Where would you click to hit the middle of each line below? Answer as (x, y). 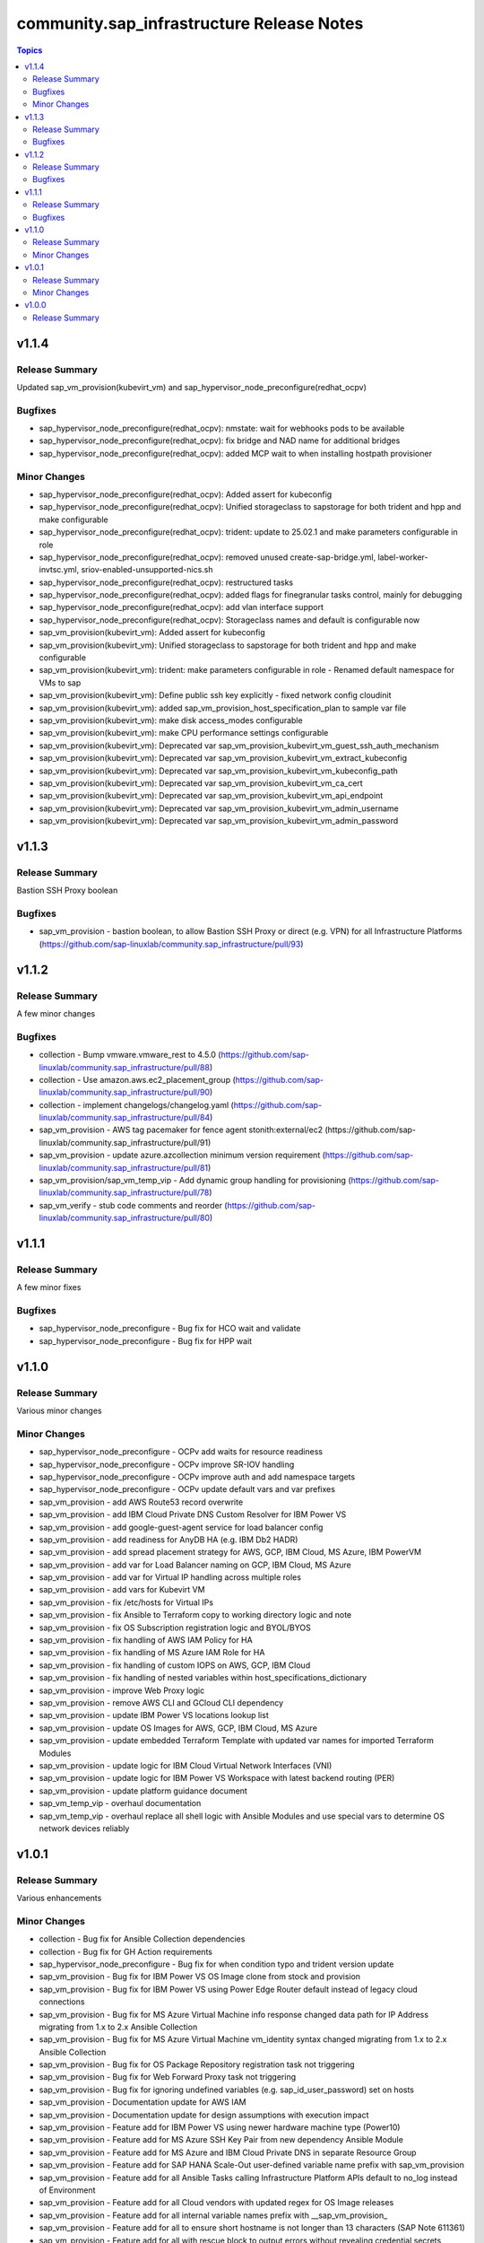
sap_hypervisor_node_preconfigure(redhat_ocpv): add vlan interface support (181, 607)
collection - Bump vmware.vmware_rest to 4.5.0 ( (130, 1055)
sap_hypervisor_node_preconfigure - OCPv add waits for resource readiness (181, 1452)
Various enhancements (59, 1898)
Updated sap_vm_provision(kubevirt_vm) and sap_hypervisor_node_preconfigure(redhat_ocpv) (192, 387)
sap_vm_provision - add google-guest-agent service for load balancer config (181, 1527)
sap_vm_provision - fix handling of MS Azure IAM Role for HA (152, 1653)
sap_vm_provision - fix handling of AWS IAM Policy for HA (146, 1640)
